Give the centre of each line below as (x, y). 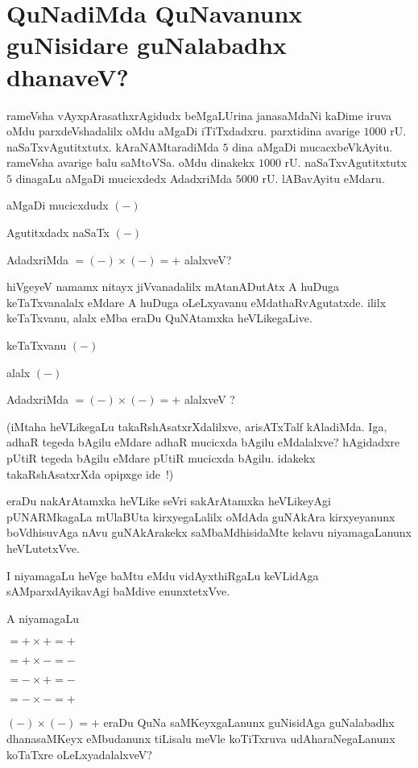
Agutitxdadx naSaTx (58, 232)
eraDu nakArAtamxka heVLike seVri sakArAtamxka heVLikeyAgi (169, 501)
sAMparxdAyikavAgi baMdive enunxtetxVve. (118, 591)
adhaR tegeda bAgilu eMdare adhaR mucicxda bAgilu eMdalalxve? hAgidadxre (203, 442)
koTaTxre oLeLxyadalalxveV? (79, 754)
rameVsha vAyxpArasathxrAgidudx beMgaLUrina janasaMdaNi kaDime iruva (199, 115)
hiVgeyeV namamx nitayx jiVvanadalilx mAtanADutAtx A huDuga (173, 286)
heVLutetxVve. (43, 548)
